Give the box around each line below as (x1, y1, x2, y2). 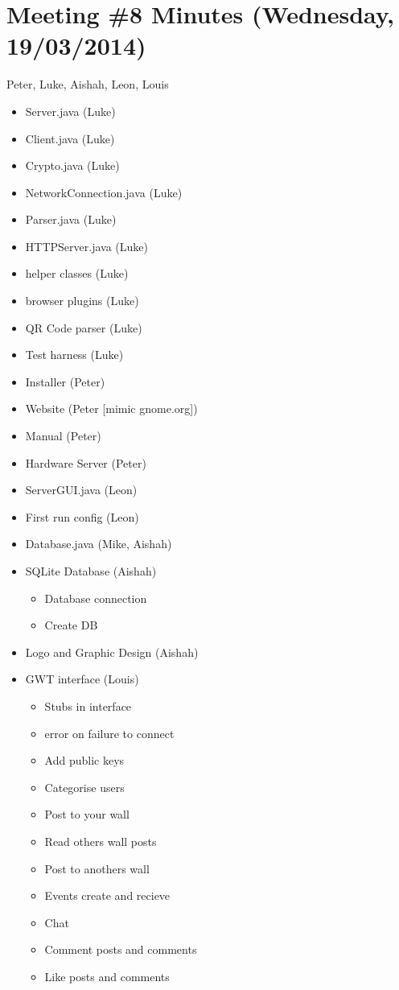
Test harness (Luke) (25, 346, 124, 363)
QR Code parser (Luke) (25, 319, 142, 336)
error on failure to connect (44, 724, 175, 741)
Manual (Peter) (25, 427, 101, 444)
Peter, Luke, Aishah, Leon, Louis (6, 76, 169, 93)
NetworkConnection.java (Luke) (25, 184, 183, 200)
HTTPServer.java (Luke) (25, 237, 148, 254)
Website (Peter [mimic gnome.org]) (25, 400, 198, 417)
